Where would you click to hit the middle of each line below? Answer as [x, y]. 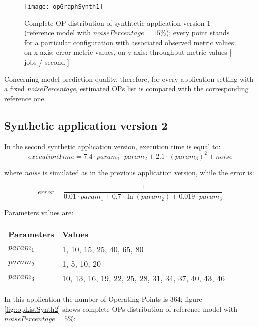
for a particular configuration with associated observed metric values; [130, 42]
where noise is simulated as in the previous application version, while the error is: [129, 172]
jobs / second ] [47, 62]
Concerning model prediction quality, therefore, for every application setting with [129, 79]
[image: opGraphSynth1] [64, 7]
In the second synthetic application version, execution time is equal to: [112, 146]
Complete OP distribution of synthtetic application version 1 [117, 23]
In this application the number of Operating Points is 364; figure [103, 299]
